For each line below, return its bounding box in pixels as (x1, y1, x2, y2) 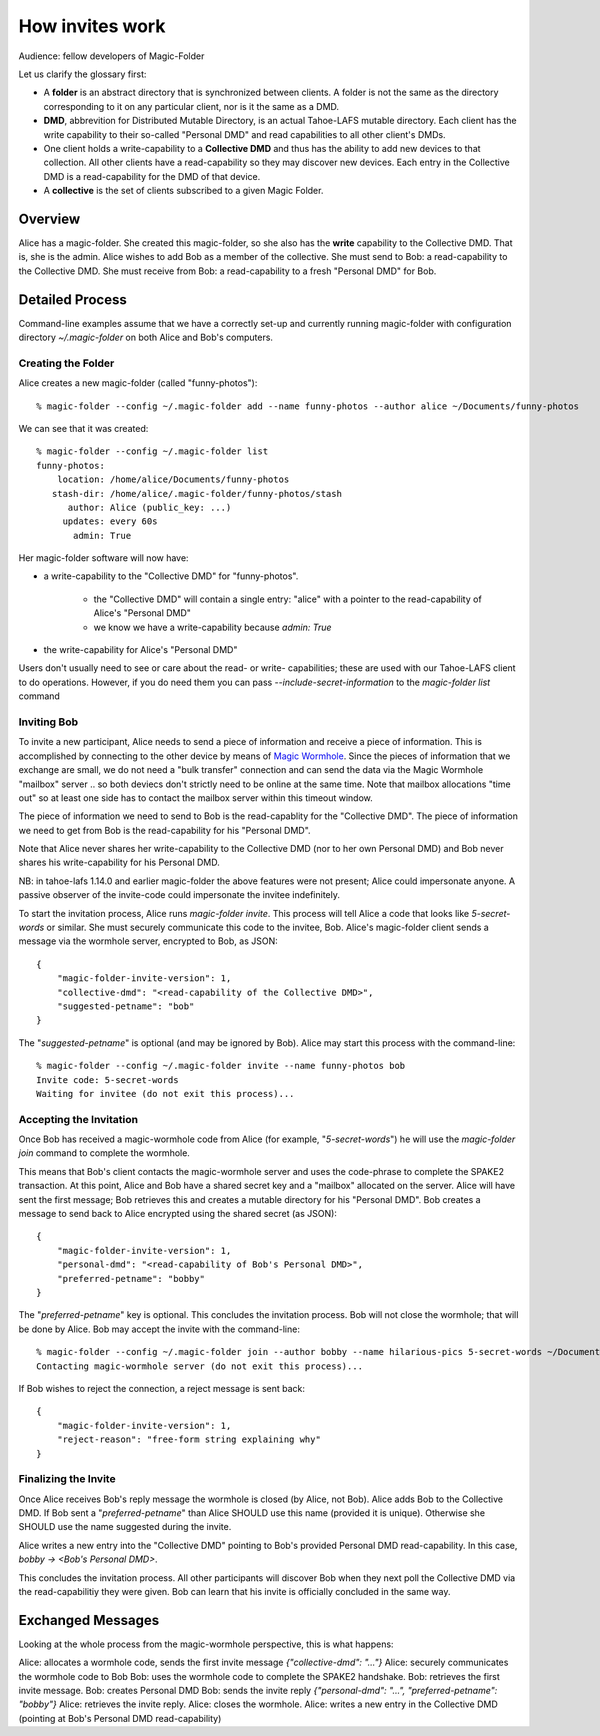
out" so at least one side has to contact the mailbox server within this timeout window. (18, 791, 374, 804)
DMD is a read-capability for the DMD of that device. (43, 170, 261, 182)
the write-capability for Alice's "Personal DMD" (43, 644, 238, 656)
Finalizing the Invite (18, 1472, 116, 1486)
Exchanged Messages (18, 1611, 160, 1629)
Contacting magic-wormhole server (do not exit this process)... (36, 1360, 364, 1372)
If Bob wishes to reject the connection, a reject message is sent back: (18, 1382, 305, 1394)
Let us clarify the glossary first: (18, 68, 147, 80)
